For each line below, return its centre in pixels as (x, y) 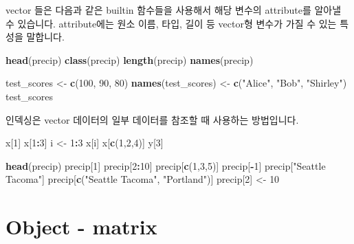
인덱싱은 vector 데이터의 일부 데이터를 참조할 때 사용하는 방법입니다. (152, 119)
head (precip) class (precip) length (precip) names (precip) (130, 59)
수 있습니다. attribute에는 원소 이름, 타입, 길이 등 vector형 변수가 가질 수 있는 (171, 23)
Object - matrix (81, 226)
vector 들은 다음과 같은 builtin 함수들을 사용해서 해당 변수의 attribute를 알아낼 (174, 10)
